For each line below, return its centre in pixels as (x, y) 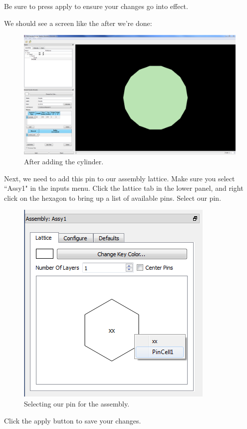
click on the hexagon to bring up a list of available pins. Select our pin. (113, 198)
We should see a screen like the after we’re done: (78, 23)
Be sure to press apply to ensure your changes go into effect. (96, 6)
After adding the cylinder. (64, 162)
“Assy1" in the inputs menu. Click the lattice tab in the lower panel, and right (124, 188)
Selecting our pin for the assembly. (77, 404)
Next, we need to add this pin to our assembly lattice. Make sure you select (120, 178)
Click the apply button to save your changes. (73, 420)
